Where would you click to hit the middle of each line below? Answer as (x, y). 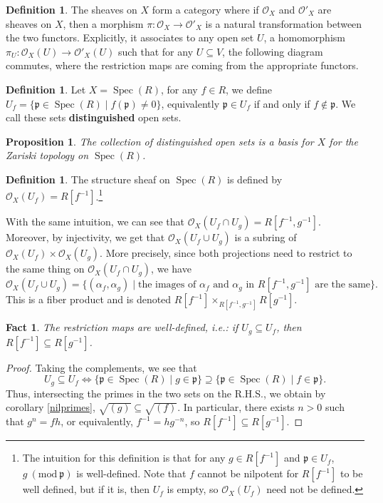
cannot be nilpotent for (248, 473)
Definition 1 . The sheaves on (72, 9)
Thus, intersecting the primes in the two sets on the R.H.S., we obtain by (166, 393)
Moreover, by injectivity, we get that (85, 237)
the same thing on (45, 269)
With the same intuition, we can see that (95, 222)
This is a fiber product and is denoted (89, 299)
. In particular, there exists (236, 407)
